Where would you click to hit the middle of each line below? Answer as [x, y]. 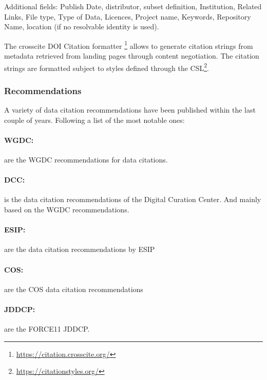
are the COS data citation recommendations [74, 289]
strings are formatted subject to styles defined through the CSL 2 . [107, 67]
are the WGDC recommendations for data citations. [86, 160]
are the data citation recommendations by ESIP [80, 249]
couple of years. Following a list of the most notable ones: [94, 120]
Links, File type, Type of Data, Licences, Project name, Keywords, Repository [128, 16]
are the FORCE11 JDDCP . [47, 329]
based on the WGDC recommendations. [67, 210]
